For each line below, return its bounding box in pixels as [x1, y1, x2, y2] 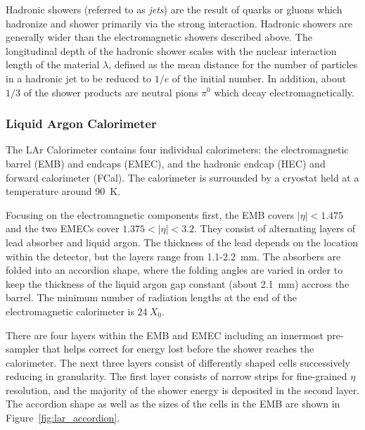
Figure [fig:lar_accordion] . [6, 410, 120, 425]
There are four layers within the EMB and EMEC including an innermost [6, 327, 324, 342]
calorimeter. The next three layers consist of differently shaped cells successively [6, 355, 350, 369]
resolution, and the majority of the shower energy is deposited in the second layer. [6, 382, 360, 397]
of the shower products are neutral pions [23, 84, 198, 99]
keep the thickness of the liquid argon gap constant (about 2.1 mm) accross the [6, 276, 350, 291]
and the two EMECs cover [6, 221, 120, 236]
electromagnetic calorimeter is [6, 303, 134, 318]
